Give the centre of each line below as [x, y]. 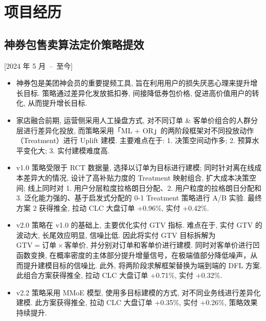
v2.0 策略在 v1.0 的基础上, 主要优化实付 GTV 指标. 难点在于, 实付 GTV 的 [139, 225]
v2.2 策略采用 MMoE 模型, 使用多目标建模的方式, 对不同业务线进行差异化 [138, 292]
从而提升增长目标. [58, 103]
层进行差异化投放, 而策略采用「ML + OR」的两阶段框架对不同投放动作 [135, 130]
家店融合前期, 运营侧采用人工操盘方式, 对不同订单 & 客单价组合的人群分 [137, 120]
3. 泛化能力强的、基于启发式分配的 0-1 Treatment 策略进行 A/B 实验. [131, 198]
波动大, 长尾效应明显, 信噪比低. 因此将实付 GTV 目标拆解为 [116, 235]
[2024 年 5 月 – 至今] [38, 65]
